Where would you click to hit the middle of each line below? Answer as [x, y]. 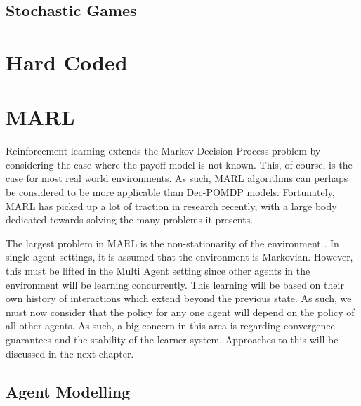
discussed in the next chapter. [70, 353]
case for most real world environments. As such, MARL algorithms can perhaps [177, 178]
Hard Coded [67, 61]
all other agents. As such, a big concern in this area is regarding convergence [170, 326]
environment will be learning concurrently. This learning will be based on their [175, 284]
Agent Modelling [68, 391]
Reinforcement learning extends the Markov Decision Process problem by [163, 151]
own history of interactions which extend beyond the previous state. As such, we [179, 298]
